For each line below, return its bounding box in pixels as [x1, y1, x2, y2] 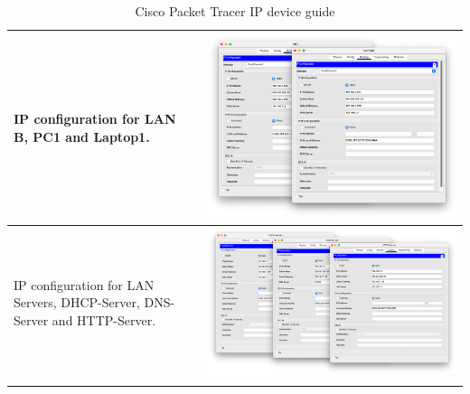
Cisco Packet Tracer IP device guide [135, 2, 335, 20]
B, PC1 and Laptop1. [14, 127, 150, 145]
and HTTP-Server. [52, 311, 156, 330]
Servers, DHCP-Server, [14, 293, 140, 312]
